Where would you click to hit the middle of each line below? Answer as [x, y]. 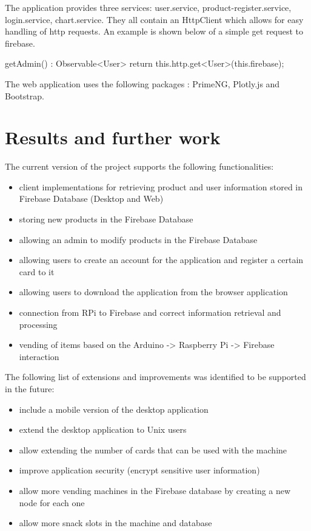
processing [38, 324]
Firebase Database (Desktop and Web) [91, 199]
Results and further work [113, 137]
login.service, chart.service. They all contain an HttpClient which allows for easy [154, 19]
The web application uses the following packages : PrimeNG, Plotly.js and [142, 83]
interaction [39, 356]
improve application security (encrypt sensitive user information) [139, 470]
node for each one [52, 502]
